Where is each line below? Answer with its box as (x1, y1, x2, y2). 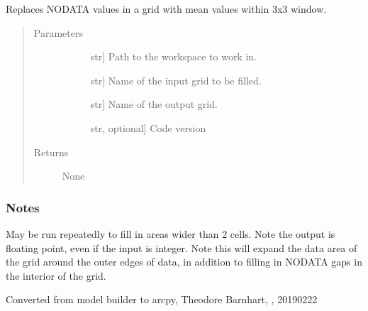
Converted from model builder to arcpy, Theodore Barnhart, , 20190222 (6, 292, 318, 307)
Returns (33, 144, 69, 159)
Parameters (33, 25, 83, 40)
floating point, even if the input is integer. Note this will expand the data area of (6, 240, 357, 255)
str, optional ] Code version (90, 120, 206, 135)
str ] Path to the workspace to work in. (90, 49, 257, 64)
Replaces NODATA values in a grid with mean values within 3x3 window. (6, 1, 327, 16)
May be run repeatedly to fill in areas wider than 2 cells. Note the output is (6, 226, 335, 241)
